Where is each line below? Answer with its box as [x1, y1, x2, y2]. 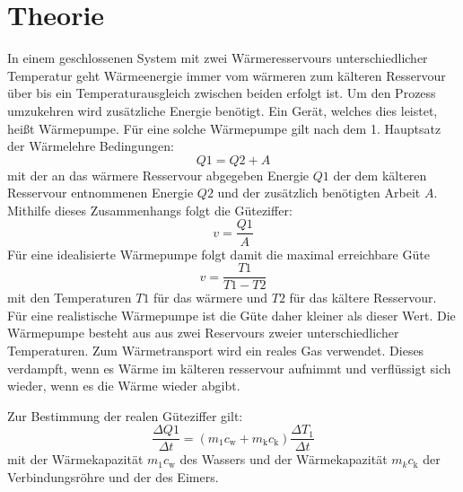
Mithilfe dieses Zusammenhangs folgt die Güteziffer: [7, 200, 293, 219]
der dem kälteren [333, 165, 427, 184]
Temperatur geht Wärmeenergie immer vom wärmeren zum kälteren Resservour [7, 66, 446, 84]
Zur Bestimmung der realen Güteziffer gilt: [7, 406, 243, 425]
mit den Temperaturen [7, 288, 132, 307]
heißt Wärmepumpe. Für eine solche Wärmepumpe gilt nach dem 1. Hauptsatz [7, 119, 441, 137]
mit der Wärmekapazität [7, 450, 144, 469]
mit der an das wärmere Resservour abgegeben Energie [7, 165, 310, 184]
